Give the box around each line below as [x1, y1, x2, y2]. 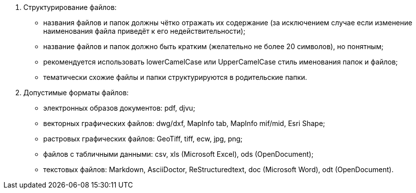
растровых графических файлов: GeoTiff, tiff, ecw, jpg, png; [43, 134, 243, 143]
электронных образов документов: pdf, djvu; [43, 104, 196, 112]
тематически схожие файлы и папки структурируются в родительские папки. [43, 73, 307, 81]
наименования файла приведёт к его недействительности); [43, 27, 246, 35]
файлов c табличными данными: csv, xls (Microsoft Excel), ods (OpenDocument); [43, 150, 314, 158]
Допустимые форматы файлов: [23, 88, 129, 97]
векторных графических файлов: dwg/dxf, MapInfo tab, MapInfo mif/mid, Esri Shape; [43, 119, 325, 128]
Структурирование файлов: [23, 3, 117, 11]
